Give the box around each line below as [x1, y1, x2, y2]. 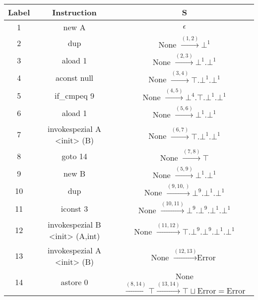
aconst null [55, 72, 94, 84]
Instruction [52, 6, 97, 18]
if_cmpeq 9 [54, 89, 94, 101]
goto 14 [62, 150, 87, 162]
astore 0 [61, 276, 88, 288]
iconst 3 [61, 202, 88, 214]
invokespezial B [48, 218, 101, 230]
